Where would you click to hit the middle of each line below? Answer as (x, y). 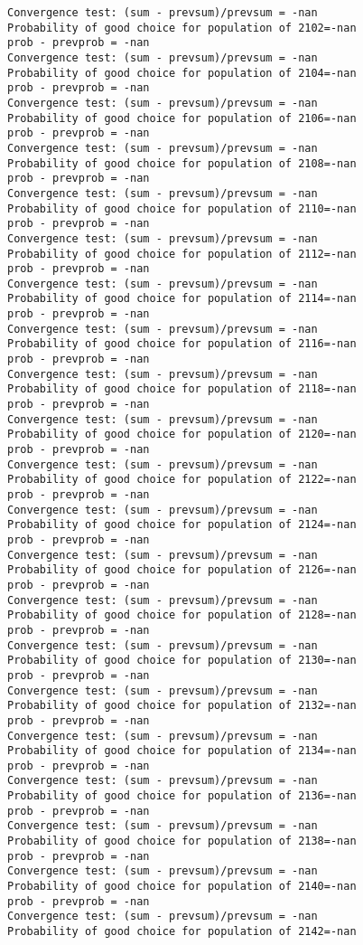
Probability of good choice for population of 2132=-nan (182, 706)
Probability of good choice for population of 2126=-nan (182, 570)
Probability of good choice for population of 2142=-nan (182, 932)
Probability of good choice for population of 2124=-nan (182, 525)
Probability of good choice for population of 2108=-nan (182, 163)
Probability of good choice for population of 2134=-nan (182, 751)
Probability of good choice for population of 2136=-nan (182, 796)
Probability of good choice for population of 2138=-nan (182, 841)
